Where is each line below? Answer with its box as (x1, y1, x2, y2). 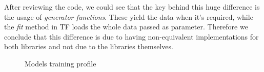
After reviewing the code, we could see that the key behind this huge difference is (4, 2, 260, 12)
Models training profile (25, 58, 96, 68)
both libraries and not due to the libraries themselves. (4, 41, 173, 52)
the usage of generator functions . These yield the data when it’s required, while (4, 11, 253, 22)
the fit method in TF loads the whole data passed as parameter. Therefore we (4, 21, 248, 32)
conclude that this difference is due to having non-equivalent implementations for (4, 31, 259, 42)
